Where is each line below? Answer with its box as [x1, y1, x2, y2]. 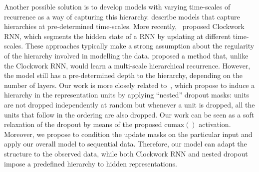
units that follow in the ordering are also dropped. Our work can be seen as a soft [4, 109, 255, 119]
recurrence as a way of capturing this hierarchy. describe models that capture [4, 11, 240, 21]
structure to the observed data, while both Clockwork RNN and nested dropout [4, 148, 248, 158]
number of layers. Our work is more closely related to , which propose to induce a [4, 79, 255, 90]
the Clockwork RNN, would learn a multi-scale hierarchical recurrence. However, [4, 60, 251, 70]
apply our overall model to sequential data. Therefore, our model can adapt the [4, 138, 247, 149]
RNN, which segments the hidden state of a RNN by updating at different [4, 30, 231, 41]
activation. [199, 119, 231, 129]
